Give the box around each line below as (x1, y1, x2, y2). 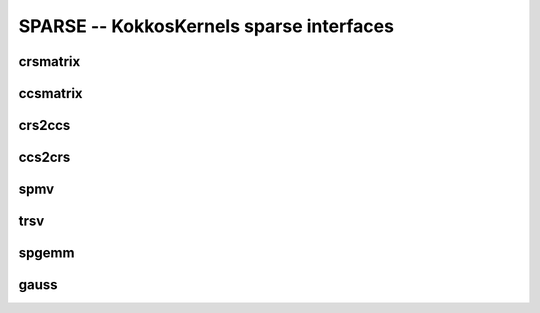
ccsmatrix (18, 85, 84, 102)
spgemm (18, 245, 75, 262)
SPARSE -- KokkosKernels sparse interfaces (18, 15, 395, 37)
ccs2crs (18, 149, 71, 166)
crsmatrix (18, 53, 81, 70)
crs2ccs (18, 117, 71, 134)
